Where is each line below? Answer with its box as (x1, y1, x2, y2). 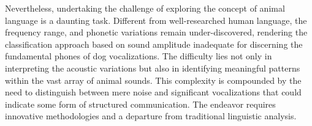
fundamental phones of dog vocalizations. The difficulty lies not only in (5, 50, 272, 62)
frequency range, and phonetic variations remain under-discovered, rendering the (5, 26, 308, 39)
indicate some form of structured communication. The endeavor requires (5, 97, 276, 110)
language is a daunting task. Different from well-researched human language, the (5, 13, 307, 26)
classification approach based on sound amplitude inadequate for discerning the (5, 37, 303, 50)
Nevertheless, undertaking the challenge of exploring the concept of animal (5, 2, 285, 14)
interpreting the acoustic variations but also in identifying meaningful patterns (5, 61, 300, 74)
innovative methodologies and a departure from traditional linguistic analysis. (5, 109, 297, 122)
